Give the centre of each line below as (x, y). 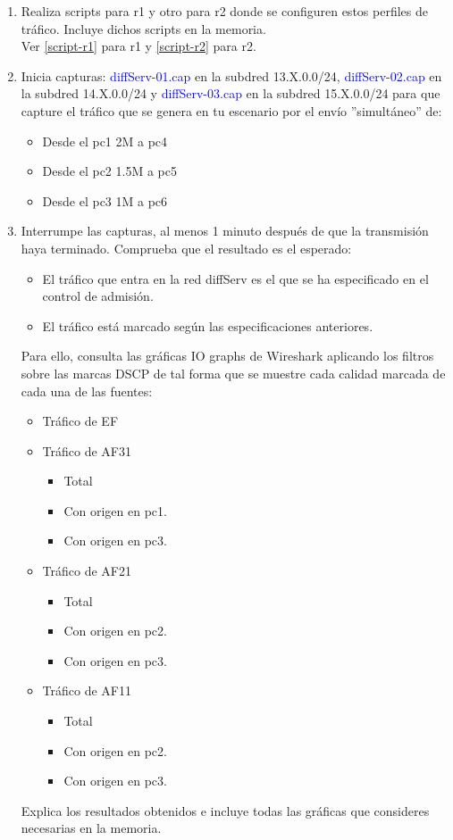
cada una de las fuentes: (87, 391)
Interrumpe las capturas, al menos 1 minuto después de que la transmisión (225, 231)
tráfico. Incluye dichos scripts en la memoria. (143, 28)
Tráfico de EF (80, 421)
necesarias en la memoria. (91, 828)
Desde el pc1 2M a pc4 (105, 141)
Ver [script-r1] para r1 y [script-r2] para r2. (138, 46)
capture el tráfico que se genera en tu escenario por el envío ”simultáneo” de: (231, 110)
